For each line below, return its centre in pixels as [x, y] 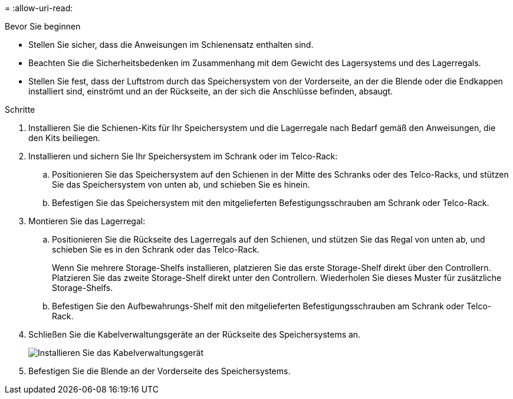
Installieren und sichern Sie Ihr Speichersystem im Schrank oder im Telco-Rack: [183, 156]
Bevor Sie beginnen [43, 26]
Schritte [20, 109]
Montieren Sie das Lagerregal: [87, 221]
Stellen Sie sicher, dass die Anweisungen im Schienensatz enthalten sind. [171, 45]
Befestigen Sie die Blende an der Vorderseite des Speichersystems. [160, 371]
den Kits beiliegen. [64, 138]
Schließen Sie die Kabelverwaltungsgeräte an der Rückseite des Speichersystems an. [195, 334]
